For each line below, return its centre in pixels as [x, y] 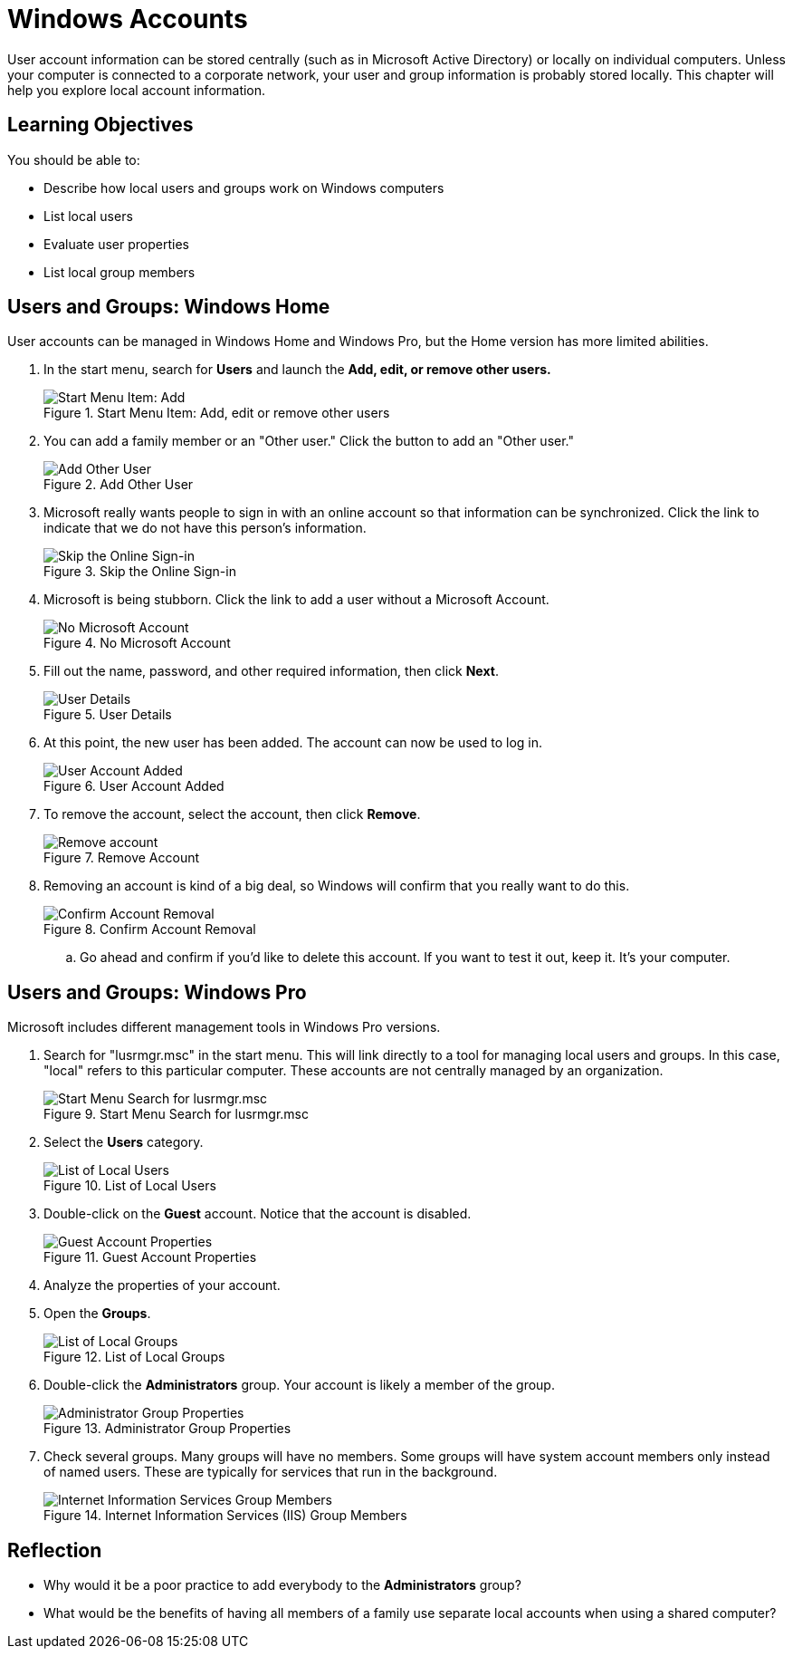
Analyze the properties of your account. [162, 1285]
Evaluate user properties [116, 244]
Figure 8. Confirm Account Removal [150, 929]
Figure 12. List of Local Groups [134, 1357]
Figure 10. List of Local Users [130, 1186]
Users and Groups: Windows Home [169, 307]
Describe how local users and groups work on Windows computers [244, 188]
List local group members [119, 272]
